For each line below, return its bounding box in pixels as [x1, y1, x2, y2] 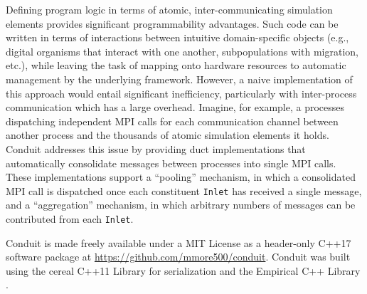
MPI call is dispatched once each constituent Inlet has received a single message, [6, 183, 362, 198]
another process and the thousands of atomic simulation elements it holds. [6, 127, 329, 142]
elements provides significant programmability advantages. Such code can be [6, 16, 339, 31]
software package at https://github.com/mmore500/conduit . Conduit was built [6, 249, 351, 264]
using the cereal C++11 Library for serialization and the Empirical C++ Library [6, 263, 361, 278]
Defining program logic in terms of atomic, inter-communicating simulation [6, 2, 333, 16]
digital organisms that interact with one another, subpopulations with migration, [6, 43, 358, 58]
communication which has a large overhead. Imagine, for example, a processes [6, 100, 345, 115]
